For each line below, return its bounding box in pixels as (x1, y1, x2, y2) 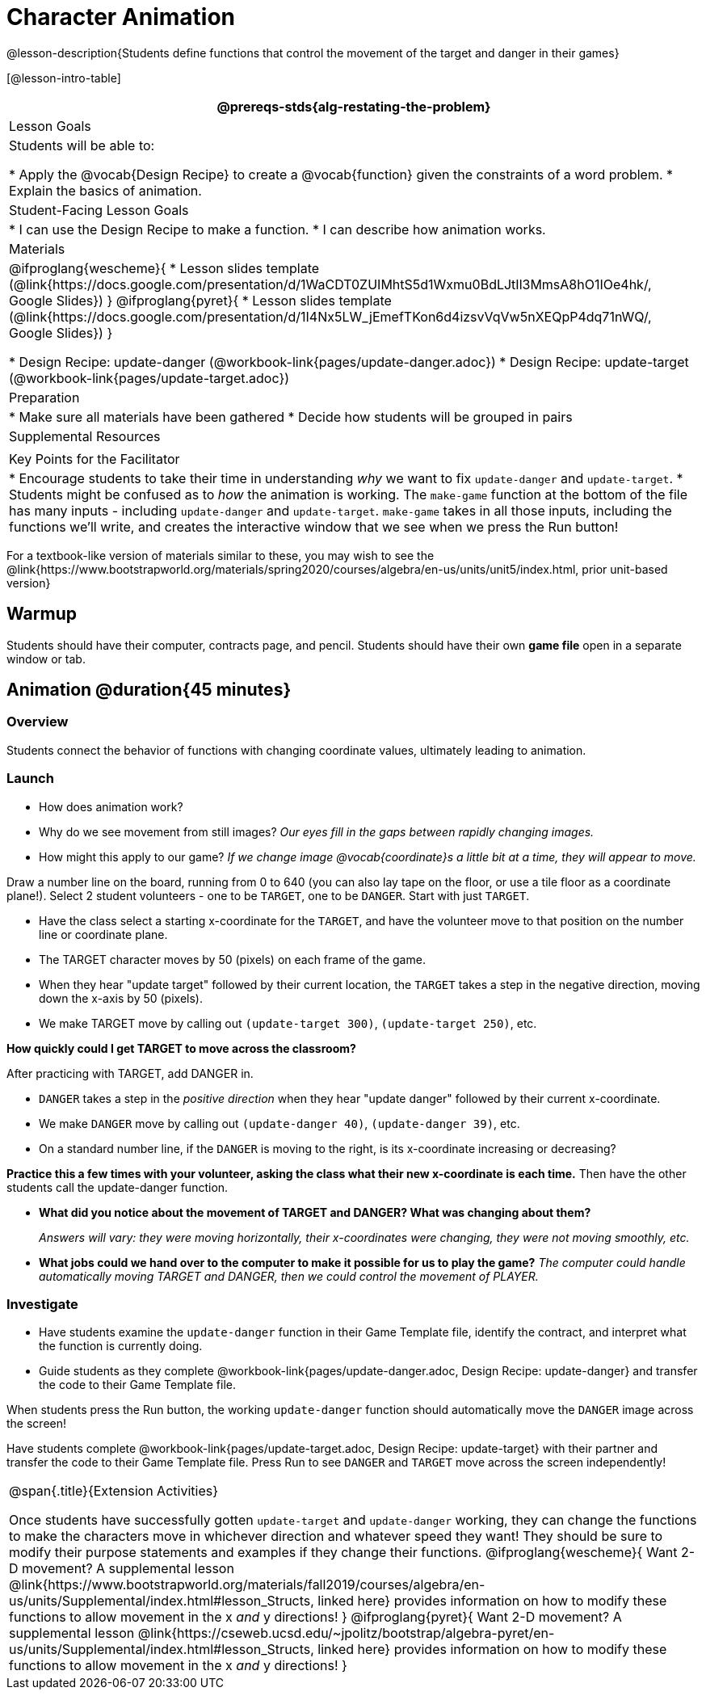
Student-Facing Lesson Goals (9, 201, 189, 218)
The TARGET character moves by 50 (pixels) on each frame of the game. (39, 952, 426, 966)
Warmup (6, 604, 77, 625)
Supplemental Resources (9, 427, 161, 444)
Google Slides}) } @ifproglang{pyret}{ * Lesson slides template (9, 292, 392, 309)
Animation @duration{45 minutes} (6, 680, 292, 701)
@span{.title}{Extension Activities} (9, 1483, 218, 1500)
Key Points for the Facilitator (9, 450, 180, 467)
